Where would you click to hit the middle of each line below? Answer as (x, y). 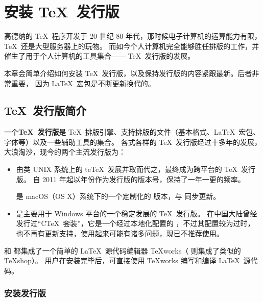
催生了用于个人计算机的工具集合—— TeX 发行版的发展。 (100, 56)
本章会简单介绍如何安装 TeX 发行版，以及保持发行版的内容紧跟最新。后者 (128, 73)
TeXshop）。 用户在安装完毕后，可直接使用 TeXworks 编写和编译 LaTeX (122, 260)
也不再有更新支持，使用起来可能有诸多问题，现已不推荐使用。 (120, 233)
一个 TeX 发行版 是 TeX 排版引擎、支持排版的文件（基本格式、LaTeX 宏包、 (132, 132)
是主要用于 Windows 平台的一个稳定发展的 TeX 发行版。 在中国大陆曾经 (137, 213)
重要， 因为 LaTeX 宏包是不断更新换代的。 (83, 83)
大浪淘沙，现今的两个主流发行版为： (65, 152)
